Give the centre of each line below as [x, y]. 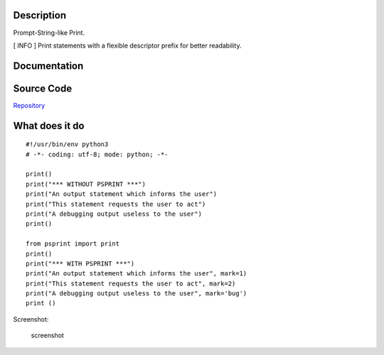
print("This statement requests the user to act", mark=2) [131, 283]
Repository [29, 105]
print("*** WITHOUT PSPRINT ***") [86, 184]
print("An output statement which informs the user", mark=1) [137, 274]
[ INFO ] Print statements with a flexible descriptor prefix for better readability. [127, 45]
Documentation [48, 66]
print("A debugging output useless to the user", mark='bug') [137, 294]
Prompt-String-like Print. [49, 33]
